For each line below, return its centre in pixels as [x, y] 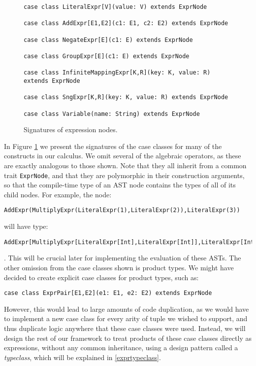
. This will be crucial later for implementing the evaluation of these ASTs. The [123, 258]
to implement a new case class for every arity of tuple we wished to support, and [126, 318]
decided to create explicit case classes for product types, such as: [101, 277]
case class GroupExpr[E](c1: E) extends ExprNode [107, 56]
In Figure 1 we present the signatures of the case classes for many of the [113, 146]
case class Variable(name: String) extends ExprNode [112, 114]
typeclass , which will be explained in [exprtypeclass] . [82, 357]
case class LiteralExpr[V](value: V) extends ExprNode [115, 7]
